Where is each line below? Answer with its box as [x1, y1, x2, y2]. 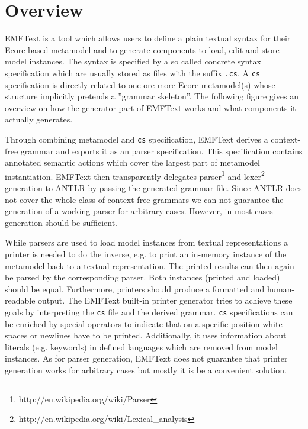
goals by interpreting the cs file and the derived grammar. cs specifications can [5, 305, 293, 318]
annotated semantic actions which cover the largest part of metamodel [5, 156, 260, 169]
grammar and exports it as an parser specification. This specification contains [20, 144, 303, 157]
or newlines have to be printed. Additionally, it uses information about [30, 329, 287, 341]
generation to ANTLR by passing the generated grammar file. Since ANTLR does [5, 182, 302, 194]
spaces [5, 329, 28, 341]
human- [267, 282, 295, 295]
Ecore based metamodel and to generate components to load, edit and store [5, 43, 280, 56]
